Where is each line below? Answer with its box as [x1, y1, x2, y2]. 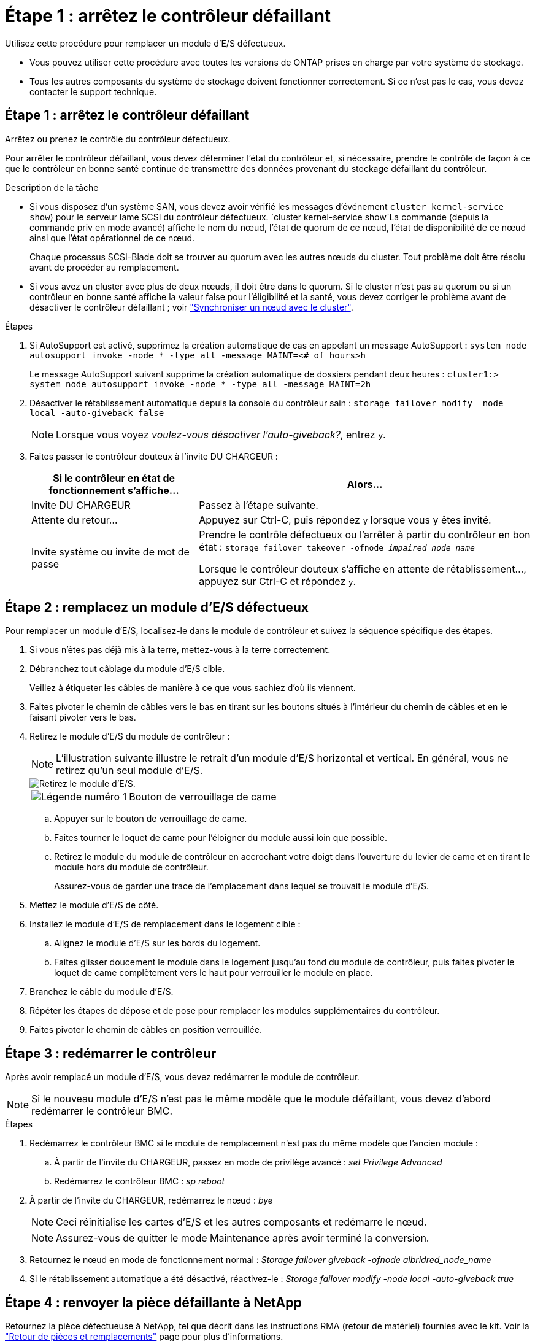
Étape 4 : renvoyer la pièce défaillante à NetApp [5, 1294, 302, 1310]
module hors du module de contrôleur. [54, 862, 209, 873]
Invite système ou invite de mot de [31, 545, 190, 558]
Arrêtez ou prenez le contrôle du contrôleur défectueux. [5, 133, 231, 144]
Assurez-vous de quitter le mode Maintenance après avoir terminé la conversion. [56, 1232, 429, 1245]
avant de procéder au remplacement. [29, 261, 179, 272]
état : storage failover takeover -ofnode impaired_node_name [199, 540, 475, 553]
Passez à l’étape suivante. [199, 498, 318, 511]
